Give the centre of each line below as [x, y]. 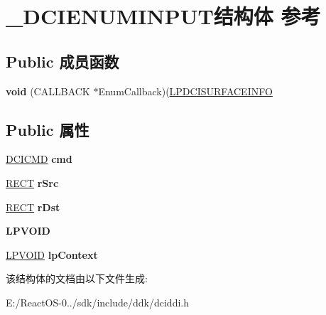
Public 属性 [48, 129]
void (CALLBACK [48, 91]
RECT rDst [33, 207]
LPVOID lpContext [52, 254]
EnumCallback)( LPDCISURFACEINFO [185, 91]
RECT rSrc [32, 182]
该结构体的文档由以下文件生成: [77, 278]
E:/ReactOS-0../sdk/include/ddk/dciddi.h [97, 302]
